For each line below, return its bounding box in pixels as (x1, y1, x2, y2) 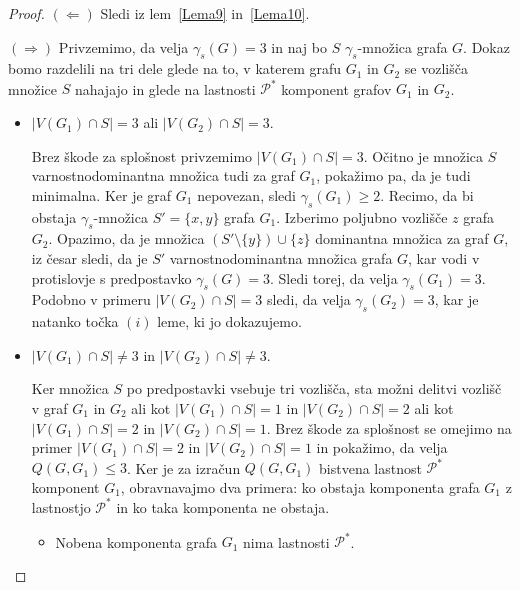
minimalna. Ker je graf (31, 184, 172, 205)
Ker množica (31, 378, 109, 399)
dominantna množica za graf (315, 228, 489, 249)
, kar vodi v (408, 248, 480, 269)
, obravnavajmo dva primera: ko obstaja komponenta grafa (120, 476, 480, 497)
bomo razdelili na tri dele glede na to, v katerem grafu (8, 58, 342, 79)
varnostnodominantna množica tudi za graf (31, 165, 295, 186)
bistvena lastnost (319, 457, 422, 478)
